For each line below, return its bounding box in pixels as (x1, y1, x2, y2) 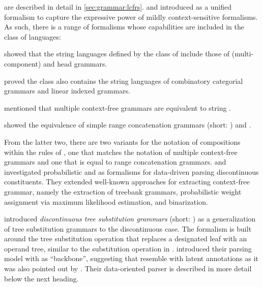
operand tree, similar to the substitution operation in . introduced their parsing (4, 243, 252, 253)
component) (4, 58, 41, 69)
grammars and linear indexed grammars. (4, 85, 131, 96)
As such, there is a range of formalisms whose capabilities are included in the (4, 21, 244, 32)
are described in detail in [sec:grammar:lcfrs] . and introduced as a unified (4, 2, 232, 12)
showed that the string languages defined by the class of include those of (4, 48, 230, 59)
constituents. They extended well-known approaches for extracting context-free (4, 176, 250, 187)
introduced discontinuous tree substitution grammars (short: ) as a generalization (4, 213, 256, 224)
